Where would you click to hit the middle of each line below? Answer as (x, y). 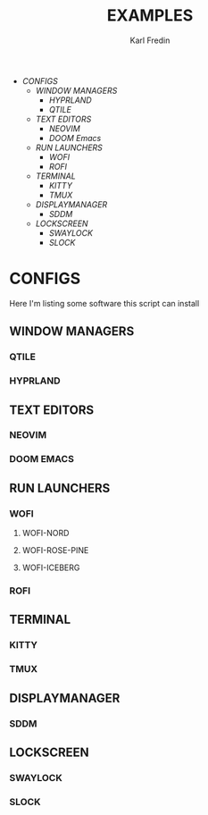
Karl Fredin (150, 40)
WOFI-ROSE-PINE (55, 550)
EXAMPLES (150, 16)
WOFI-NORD (46, 534)
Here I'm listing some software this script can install (104, 303)
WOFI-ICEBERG (51, 567)
